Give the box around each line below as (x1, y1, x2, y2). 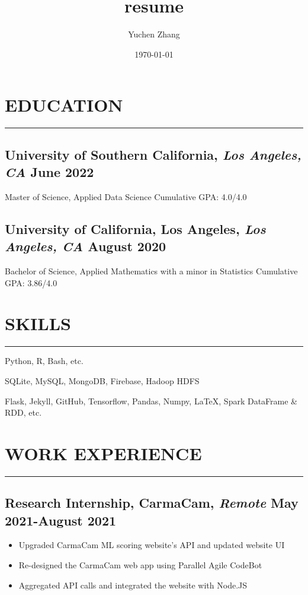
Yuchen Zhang (128, 28, 180, 40)
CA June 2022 (5, 163, 94, 181)
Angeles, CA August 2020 (5, 237, 166, 255)
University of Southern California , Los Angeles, (5, 145, 301, 163)
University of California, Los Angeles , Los (5, 219, 266, 238)
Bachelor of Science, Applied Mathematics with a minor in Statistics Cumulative (5, 265, 298, 277)
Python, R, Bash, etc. (5, 355, 84, 367)
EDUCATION (5, 93, 123, 117)
